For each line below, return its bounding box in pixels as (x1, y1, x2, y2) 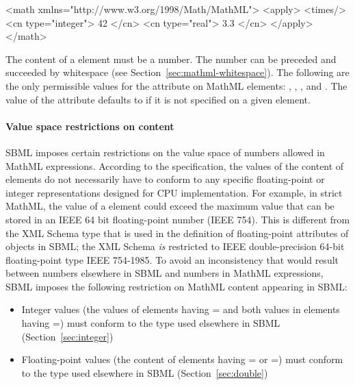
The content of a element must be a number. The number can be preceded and (5, 51, 337, 66)
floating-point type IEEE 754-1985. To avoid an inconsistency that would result (5, 252, 339, 266)
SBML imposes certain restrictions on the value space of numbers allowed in (5, 145, 325, 159)
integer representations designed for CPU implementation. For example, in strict (5, 185, 343, 199)
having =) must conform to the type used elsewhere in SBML (21, 316, 280, 330)
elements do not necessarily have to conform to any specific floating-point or (5, 172, 325, 186)
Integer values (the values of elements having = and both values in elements (21, 302, 340, 316)
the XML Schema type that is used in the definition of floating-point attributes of (5, 225, 349, 240)
